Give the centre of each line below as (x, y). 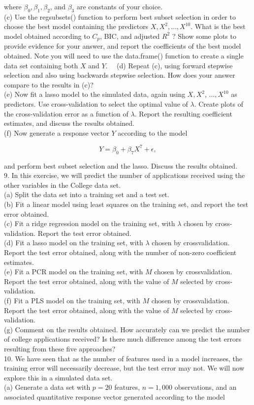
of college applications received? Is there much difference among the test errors (123, 339)
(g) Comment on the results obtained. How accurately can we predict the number (127, 329)
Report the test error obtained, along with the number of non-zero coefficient (120, 252)
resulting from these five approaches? (60, 348)
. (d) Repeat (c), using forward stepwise (169, 65)
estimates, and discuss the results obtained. (69, 123)
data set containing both (41, 65)
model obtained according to (47, 36)
